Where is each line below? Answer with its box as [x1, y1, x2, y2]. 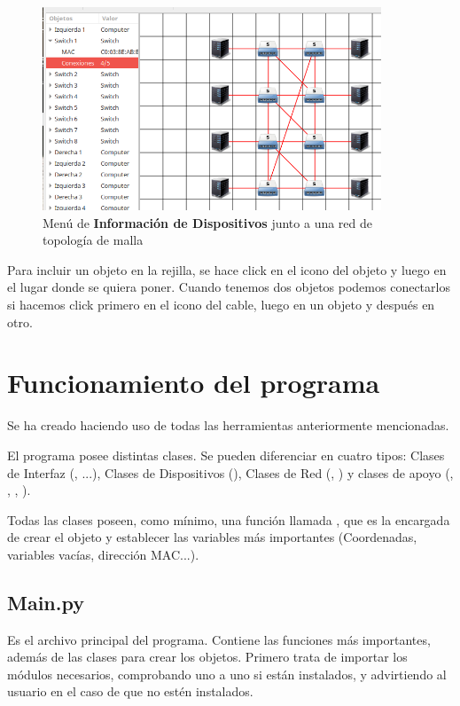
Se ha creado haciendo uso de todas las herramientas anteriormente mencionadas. [7, 416, 449, 435]
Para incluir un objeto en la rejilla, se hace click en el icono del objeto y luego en [7, 260, 447, 278]
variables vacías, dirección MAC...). [7, 545, 199, 563]
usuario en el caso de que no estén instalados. [7, 682, 253, 701]
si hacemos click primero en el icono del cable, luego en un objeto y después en [7, 295, 435, 314]
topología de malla [43, 231, 144, 249]
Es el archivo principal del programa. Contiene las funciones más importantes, [7, 630, 431, 648]
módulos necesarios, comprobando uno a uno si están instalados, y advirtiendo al [7, 664, 447, 683]
